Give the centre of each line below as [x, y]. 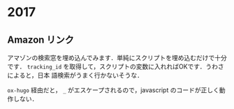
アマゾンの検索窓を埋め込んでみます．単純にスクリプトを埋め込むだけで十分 [117, 58]
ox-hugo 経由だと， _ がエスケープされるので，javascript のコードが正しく [114, 90]
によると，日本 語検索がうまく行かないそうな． [75, 75]
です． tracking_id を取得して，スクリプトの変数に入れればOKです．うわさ [116, 66]
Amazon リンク [41, 39]
